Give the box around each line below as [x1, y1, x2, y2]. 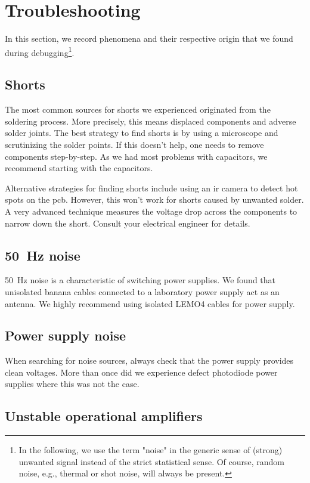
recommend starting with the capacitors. [5, 162, 153, 174]
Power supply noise [5, 326, 126, 345]
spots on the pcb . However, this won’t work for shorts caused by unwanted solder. [5, 193, 304, 206]
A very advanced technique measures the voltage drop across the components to [5, 205, 297, 217]
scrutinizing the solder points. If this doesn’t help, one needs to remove [5, 138, 264, 150]
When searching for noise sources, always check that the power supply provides [5, 354, 294, 367]
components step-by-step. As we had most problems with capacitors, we [5, 150, 268, 162]
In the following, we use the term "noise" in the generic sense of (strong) [18, 444, 283, 456]
